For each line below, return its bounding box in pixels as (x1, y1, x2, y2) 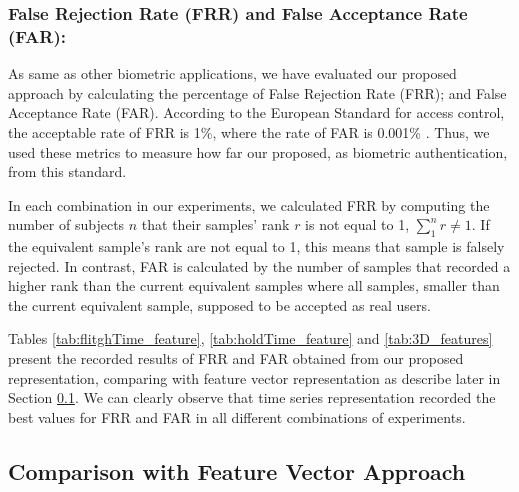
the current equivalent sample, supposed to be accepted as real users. (8, 294, 431, 315)
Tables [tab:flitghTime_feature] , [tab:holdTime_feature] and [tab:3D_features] (8, 328, 493, 349)
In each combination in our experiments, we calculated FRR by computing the (8, 194, 490, 215)
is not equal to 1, (305, 214, 410, 235)
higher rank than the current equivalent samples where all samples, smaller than (8, 275, 500, 296)
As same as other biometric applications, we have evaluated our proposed (8, 63, 457, 84)
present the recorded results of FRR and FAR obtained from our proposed (8, 348, 464, 369)
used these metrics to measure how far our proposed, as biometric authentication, (8, 141, 508, 162)
